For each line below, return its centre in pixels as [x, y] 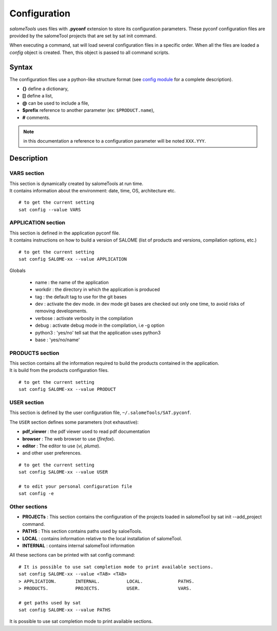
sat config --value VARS [50, 210]
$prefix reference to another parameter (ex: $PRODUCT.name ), [88, 110]
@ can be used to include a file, [56, 103]
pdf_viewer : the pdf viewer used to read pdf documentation [86, 431]
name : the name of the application [72, 282]
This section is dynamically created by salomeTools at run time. [76, 183]
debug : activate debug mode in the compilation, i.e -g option [100, 325]
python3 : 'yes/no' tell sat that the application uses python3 [98, 332]
